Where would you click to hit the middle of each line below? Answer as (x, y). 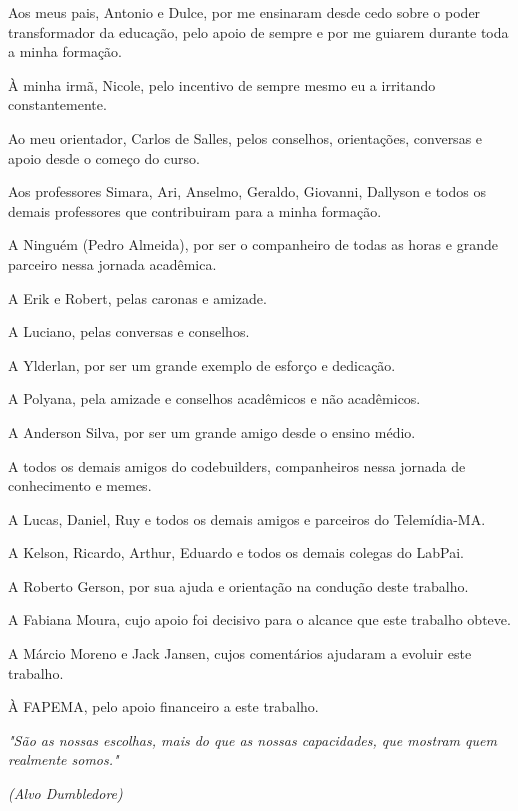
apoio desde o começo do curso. (104, 157)
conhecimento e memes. (80, 485)
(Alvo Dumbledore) (65, 793)
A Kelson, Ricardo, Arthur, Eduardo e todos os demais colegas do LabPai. (236, 552)
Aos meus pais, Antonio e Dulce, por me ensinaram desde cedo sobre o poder (244, 12)
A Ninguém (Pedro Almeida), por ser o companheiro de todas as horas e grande (253, 244)
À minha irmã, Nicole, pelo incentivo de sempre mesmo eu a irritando (222, 84)
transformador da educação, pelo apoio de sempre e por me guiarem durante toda (258, 31)
